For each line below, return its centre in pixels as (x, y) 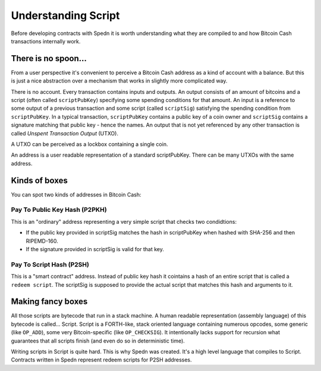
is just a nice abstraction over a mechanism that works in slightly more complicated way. (119, 81)
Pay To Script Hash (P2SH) (50, 264)
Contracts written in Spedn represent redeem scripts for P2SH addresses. (102, 360)
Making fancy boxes (49, 302)
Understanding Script (65, 15)
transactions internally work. (46, 41)
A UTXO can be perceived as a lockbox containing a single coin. (89, 144)
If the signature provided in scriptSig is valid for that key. (95, 249)
